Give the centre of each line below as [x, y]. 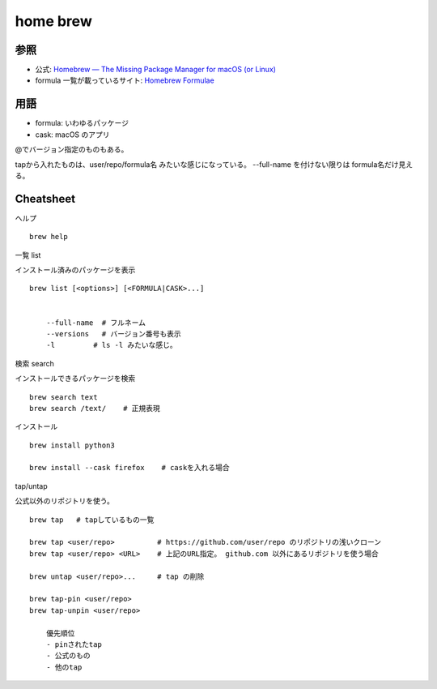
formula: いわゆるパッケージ [82, 123]
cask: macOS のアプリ [72, 135]
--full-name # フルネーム [95, 323]
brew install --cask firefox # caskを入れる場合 [129, 468]
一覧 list [28, 255]
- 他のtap [64, 667]
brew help [49, 237]
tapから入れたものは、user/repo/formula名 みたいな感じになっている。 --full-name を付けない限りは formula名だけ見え [214, 164]
